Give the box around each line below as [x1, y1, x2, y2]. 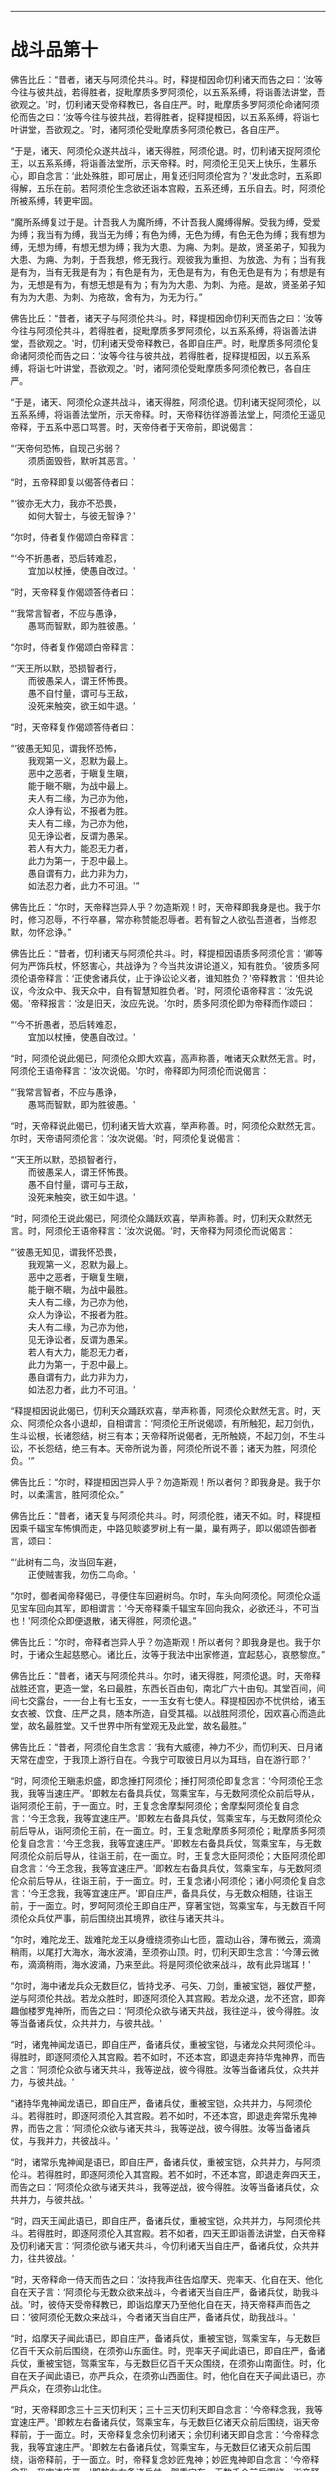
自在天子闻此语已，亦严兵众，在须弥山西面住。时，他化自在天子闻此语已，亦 [10, 2369, 326, 2381]
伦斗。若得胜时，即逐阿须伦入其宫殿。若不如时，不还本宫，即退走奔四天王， [10, 2168, 326, 2180]
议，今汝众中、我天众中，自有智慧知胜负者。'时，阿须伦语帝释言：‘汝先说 [10, 984, 313, 996]
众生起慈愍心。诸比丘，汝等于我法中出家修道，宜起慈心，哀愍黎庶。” [44, 1648, 326, 1660]
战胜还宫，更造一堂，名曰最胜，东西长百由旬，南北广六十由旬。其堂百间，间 [10, 1682, 326, 1694]
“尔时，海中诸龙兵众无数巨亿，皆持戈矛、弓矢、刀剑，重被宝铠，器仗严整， [10, 1979, 322, 1991]
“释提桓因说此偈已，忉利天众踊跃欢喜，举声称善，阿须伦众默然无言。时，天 [10, 1404, 322, 1416]
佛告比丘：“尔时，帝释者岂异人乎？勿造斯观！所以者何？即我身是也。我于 [10, 1636, 313, 1648]
